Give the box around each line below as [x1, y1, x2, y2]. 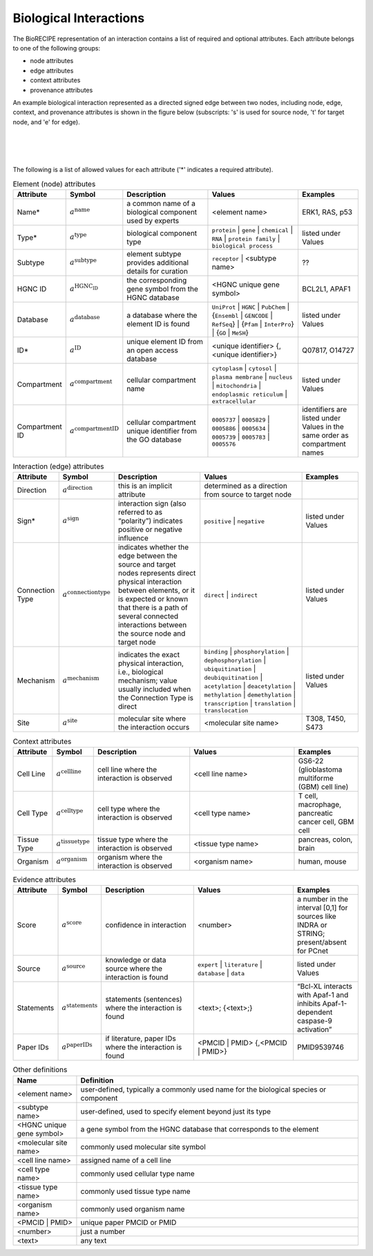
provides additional [126, 258, 189, 267]
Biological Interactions [12, 10, 145, 26]
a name [69, 206, 90, 216]
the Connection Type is [117, 693, 193, 703]
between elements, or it [117, 586, 195, 596]
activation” [297, 1025, 332, 1034]
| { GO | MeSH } [211, 328, 249, 337]
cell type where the [97, 803, 160, 813]
